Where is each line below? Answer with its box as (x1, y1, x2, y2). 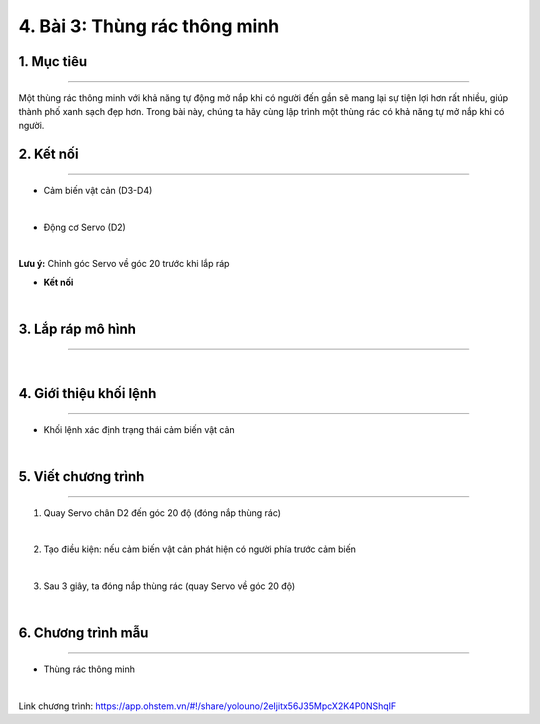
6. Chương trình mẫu (18, 625, 149, 642)
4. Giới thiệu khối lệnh (18, 385, 157, 402)
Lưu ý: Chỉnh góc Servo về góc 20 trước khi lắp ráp (18, 258, 230, 270)
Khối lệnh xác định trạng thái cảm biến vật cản (43, 423, 235, 435)
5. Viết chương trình (18, 468, 145, 485)
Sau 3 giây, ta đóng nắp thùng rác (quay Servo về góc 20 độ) (43, 580, 296, 592)
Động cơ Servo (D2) (43, 221, 127, 233)
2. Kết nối (18, 146, 79, 163)
